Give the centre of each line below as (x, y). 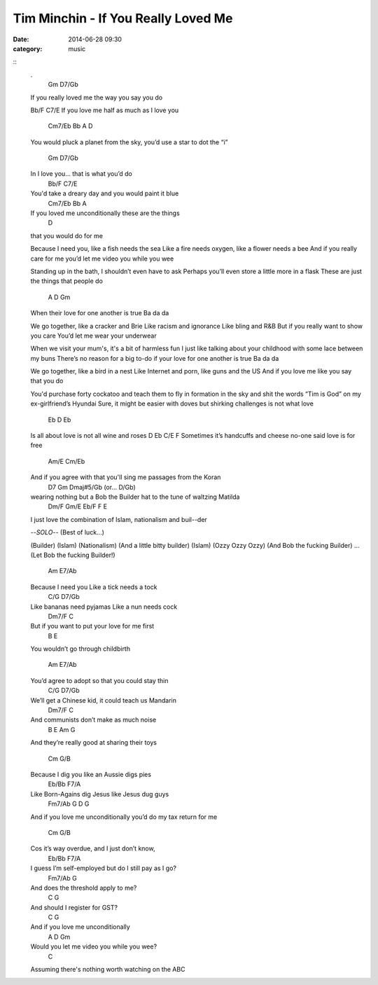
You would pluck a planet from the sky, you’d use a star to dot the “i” (129, 142)
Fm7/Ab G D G (69, 804)
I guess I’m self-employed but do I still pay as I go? (103, 868)
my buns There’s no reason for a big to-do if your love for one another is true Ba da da (155, 358)
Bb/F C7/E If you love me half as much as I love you (105, 110)
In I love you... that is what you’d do (81, 174)
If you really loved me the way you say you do (97, 97)
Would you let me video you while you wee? (94, 946)
